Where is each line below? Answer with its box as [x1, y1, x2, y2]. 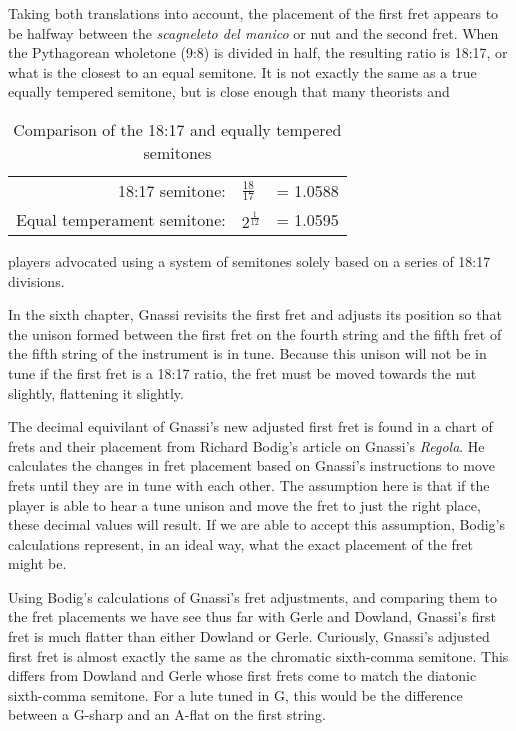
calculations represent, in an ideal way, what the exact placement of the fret [8, 533, 473, 554]
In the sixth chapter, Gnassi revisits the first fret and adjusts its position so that [8, 304, 502, 325]
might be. [8, 553, 67, 574]
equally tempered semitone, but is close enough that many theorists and [8, 81, 450, 102]
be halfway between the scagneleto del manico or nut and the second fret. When [8, 22, 499, 43]
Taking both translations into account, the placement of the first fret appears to [8, 3, 499, 23]
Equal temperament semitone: [16, 207, 226, 231]
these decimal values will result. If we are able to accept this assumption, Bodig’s [8, 514, 505, 535]
